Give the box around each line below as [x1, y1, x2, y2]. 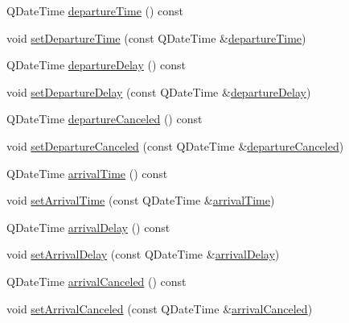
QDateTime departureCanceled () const [6, 110, 203, 127]
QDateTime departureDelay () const [6, 56, 186, 73]
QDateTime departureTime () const [6, 2, 184, 19]
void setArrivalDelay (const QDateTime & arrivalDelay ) [6, 246, 280, 263]
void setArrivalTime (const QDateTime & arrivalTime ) [6, 192, 275, 209]
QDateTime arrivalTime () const [6, 164, 168, 181]
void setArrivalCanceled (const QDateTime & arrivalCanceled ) [6, 300, 313, 317]
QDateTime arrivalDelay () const [6, 218, 170, 235]
